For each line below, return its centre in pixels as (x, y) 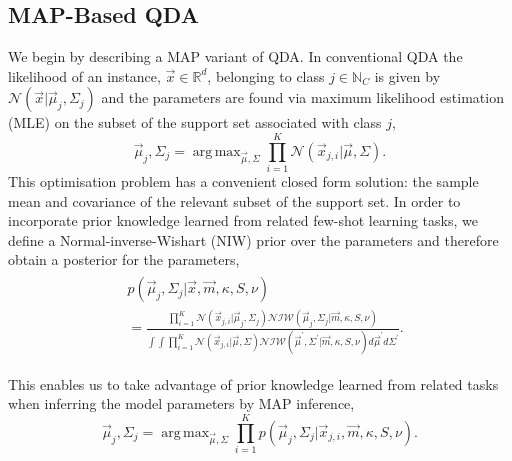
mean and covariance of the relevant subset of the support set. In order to (234, 200)
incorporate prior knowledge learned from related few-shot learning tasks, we (243, 220)
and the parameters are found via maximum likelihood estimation (302, 97)
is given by (407, 75)
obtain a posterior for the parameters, (124, 259)
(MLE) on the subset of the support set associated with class (195, 122)
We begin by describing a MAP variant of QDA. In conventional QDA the (235, 56)
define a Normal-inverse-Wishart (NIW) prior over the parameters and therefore (253, 239)
